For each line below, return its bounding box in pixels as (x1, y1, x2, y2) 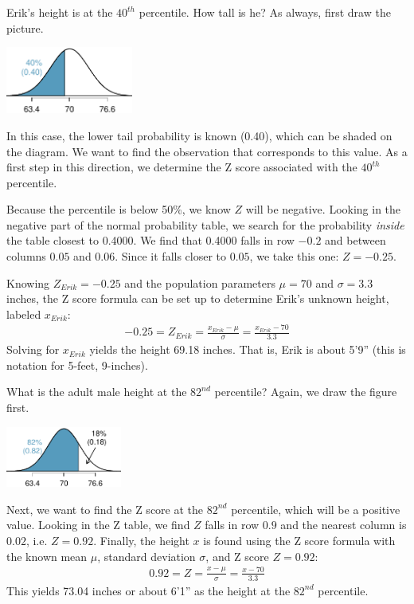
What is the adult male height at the (6, 383, 187, 400)
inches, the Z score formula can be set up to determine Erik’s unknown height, (6, 290, 389, 307)
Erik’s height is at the (6, 4, 113, 20)
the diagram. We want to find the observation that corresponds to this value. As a (6, 143, 408, 159)
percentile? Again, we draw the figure (214, 383, 397, 400)
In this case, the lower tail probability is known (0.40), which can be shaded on (6, 127, 393, 143)
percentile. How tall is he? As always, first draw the (139, 4, 391, 20)
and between (325, 232, 386, 249)
